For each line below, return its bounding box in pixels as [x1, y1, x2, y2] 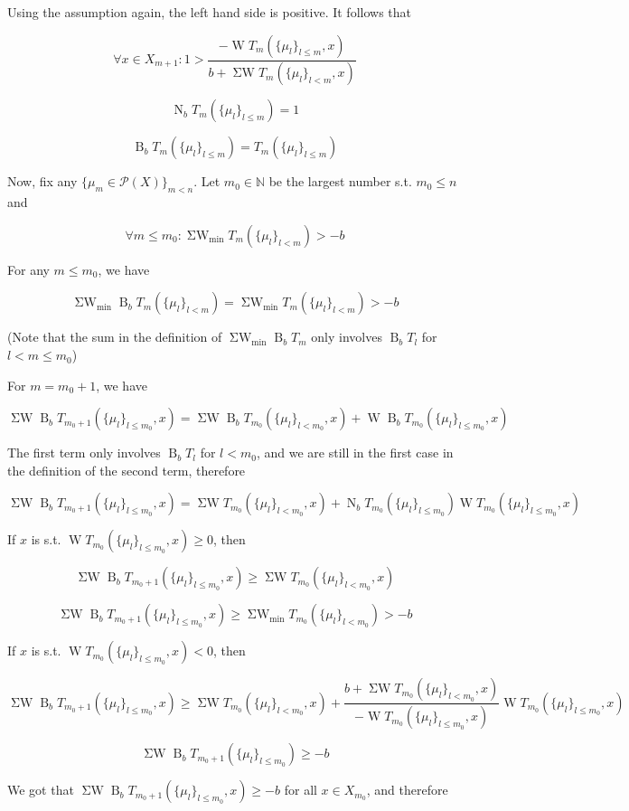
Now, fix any [7, 172, 78, 191]
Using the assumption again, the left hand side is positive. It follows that [7, 3, 411, 21]
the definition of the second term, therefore [7, 460, 246, 479]
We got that [7, 780, 74, 799]
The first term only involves [7, 443, 161, 462]
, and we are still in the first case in [256, 443, 454, 462]
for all [284, 780, 317, 799]
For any [7, 259, 50, 278]
